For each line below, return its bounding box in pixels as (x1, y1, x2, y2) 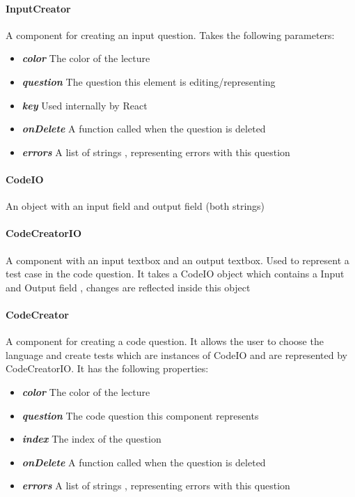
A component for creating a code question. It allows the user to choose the (6, 334, 324, 349)
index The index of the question (22, 431, 161, 446)
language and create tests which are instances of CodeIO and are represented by (6, 347, 347, 362)
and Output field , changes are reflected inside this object (6, 280, 251, 294)
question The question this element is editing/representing (22, 74, 276, 89)
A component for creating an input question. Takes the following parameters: (6, 27, 335, 42)
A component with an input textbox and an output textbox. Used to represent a (6, 252, 349, 267)
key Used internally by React (22, 98, 148, 112)
